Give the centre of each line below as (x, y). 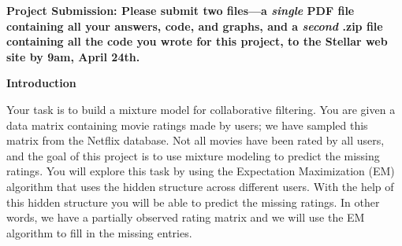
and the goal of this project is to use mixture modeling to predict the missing (193, 155)
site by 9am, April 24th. (73, 56)
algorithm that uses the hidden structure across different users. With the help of (200, 186)
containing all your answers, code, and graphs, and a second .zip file (195, 26)
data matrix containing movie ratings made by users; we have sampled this (187, 125)
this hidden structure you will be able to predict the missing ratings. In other (193, 202)
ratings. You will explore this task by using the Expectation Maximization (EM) (201, 171)
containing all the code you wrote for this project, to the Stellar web (197, 41)
